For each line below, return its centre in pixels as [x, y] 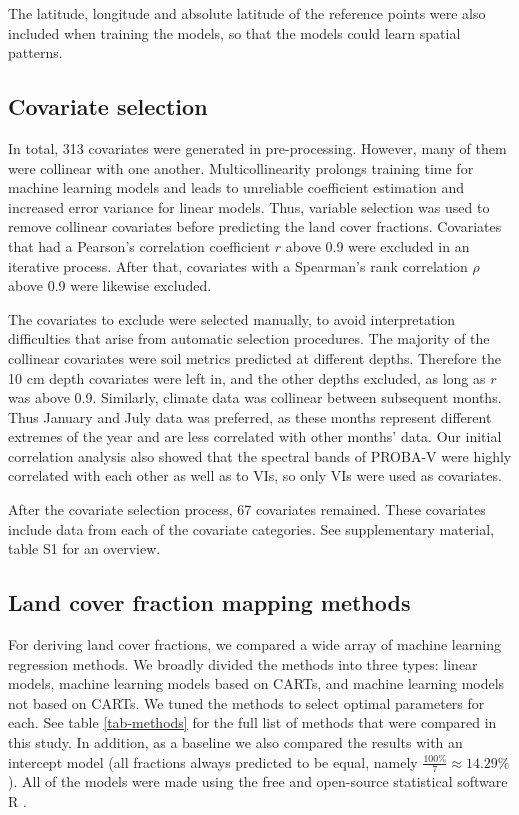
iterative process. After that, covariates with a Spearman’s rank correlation [238, 265]
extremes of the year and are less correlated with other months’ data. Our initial [255, 436]
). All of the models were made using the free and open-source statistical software [258, 781]
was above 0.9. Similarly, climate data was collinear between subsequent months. [255, 397]
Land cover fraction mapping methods [209, 602]
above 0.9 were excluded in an [377, 245]
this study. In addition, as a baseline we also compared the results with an [235, 742]
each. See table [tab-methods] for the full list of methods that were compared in [252, 722]
